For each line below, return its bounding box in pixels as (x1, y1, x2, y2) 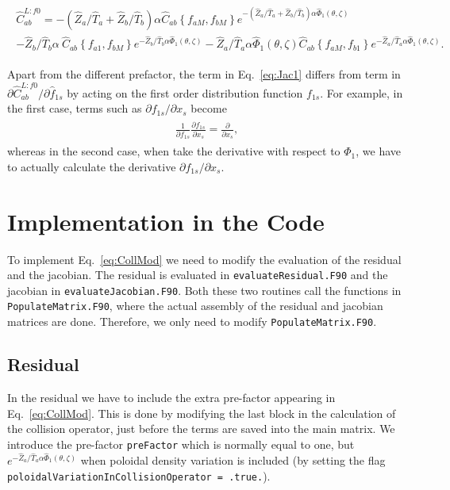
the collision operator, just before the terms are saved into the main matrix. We (7, 420, 395, 437)
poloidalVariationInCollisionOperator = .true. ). (7, 467, 271, 484)
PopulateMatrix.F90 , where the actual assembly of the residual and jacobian (7, 297, 383, 314)
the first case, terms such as (7, 100, 142, 117)
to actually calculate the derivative (7, 158, 176, 174)
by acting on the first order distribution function (67, 84, 303, 101)
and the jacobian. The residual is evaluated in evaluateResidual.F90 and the (7, 266, 388, 283)
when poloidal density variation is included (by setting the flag (80, 452, 386, 469)
